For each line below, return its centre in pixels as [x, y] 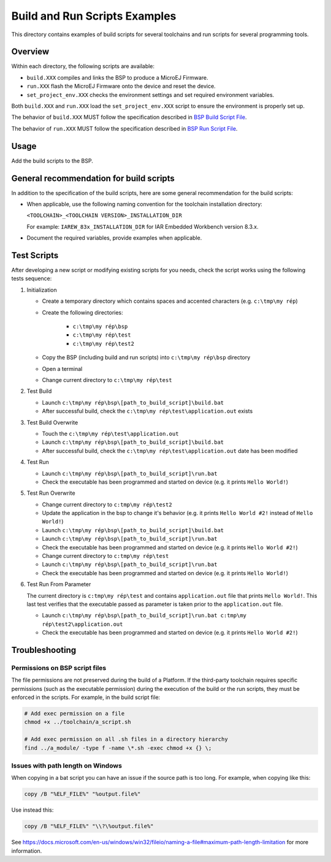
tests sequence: [32, 278]
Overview [30, 52]
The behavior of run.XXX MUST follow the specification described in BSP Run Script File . [124, 128]
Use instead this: [32, 810]
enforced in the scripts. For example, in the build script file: [86, 697]
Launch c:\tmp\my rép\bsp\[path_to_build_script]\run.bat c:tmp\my [144, 616]
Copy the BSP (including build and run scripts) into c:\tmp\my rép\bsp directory [146, 357]
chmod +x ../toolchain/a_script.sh [78, 722]
